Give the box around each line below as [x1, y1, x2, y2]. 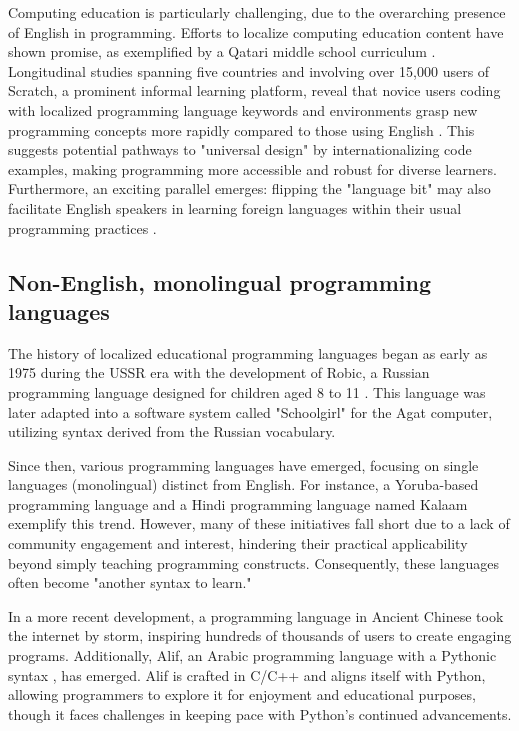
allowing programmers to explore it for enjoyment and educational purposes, [8, 684, 476, 705]
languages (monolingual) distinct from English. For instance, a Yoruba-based [8, 474, 479, 495]
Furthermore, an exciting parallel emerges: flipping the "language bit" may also [8, 178, 491, 199]
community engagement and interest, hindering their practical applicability [8, 533, 468, 554]
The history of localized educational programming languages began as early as [8, 342, 488, 363]
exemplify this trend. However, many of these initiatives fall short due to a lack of [8, 513, 510, 534]
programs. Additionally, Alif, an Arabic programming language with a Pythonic [8, 645, 497, 666]
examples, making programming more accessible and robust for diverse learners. [8, 158, 497, 179]
